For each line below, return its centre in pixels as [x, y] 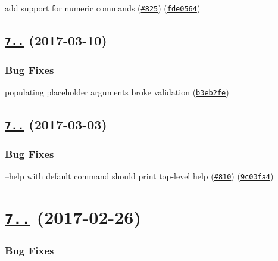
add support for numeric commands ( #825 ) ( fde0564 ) [103, 8]
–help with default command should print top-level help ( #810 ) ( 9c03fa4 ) [139, 176]
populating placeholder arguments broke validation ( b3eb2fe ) [117, 92]
